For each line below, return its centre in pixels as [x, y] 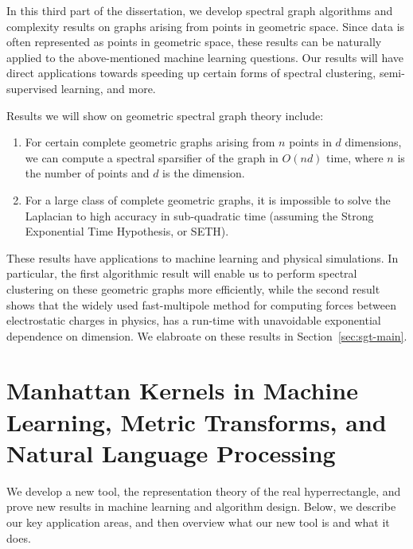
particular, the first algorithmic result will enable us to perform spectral [182, 273]
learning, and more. [108, 88]
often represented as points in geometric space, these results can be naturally [194, 42]
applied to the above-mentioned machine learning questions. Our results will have [205, 57]
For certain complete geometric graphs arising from [150, 142]
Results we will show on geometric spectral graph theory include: [165, 115]
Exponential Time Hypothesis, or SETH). [127, 231]
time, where [355, 157]
